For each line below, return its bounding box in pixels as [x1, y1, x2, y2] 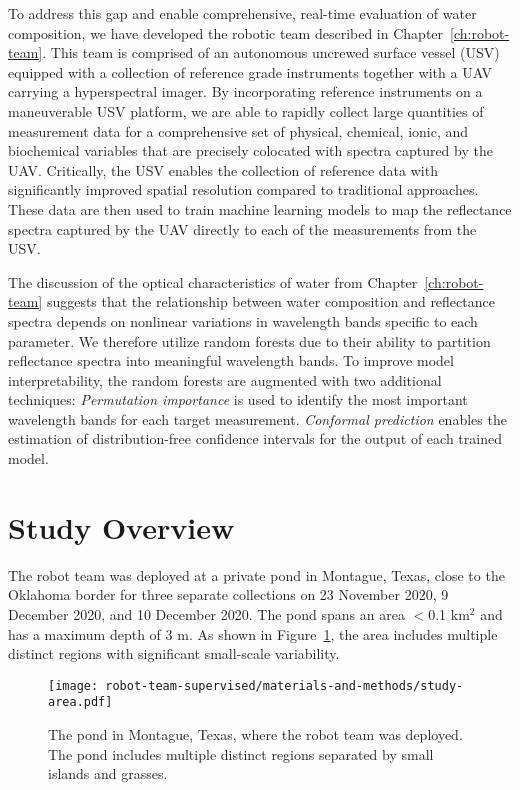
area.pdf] [48, 695, 113, 710]
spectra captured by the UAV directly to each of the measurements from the [8, 218, 477, 239]
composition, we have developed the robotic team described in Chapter [8, 22, 444, 43]
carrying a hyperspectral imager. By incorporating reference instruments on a [8, 81, 483, 102]
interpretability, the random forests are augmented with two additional [8, 369, 442, 390]
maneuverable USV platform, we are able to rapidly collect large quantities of [8, 100, 484, 121]
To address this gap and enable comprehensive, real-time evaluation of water [8, 3, 477, 23]
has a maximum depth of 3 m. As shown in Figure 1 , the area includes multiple [8, 623, 498, 644]
